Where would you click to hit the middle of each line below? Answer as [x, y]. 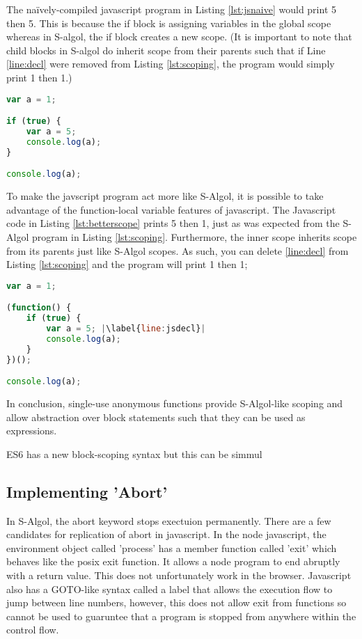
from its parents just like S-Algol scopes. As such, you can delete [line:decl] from [178, 250]
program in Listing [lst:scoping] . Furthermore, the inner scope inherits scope [194, 236]
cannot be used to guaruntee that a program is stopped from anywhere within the [181, 616]
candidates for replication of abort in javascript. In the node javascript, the [166, 534]
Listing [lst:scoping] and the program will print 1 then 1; [127, 264]
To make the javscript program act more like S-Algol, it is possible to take [165, 196]
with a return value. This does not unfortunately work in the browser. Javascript [179, 575]
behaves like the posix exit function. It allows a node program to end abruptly [173, 561]
